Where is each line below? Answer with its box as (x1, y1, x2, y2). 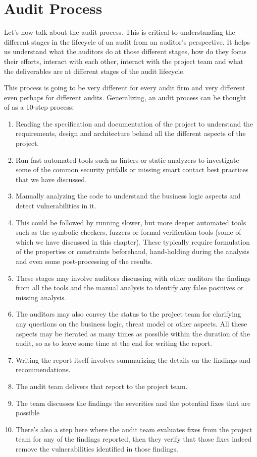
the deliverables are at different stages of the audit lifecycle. (4, 65, 185, 76)
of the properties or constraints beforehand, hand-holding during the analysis (15, 246, 250, 257)
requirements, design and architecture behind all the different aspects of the (15, 128, 246, 138)
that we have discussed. (15, 174, 87, 184)
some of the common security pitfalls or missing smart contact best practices (15, 164, 249, 175)
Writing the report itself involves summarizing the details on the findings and (15, 354, 251, 365)
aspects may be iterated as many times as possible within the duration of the (15, 328, 250, 338)
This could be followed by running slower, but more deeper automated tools (15, 217, 246, 227)
